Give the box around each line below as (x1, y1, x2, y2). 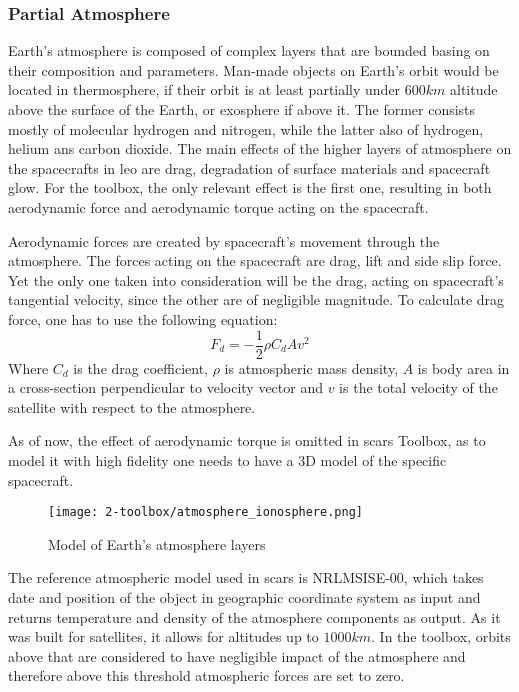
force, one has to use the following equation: (8, 308, 278, 329)
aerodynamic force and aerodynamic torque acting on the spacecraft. (8, 196, 429, 217)
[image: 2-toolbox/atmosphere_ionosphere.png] (48, 505, 363, 520)
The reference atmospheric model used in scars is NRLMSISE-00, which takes (8, 567, 484, 588)
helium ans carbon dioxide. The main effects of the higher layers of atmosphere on (8, 138, 512, 159)
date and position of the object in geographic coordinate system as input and (8, 587, 481, 607)
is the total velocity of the (339, 377, 498, 398)
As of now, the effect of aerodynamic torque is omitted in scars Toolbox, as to (8, 430, 486, 451)
